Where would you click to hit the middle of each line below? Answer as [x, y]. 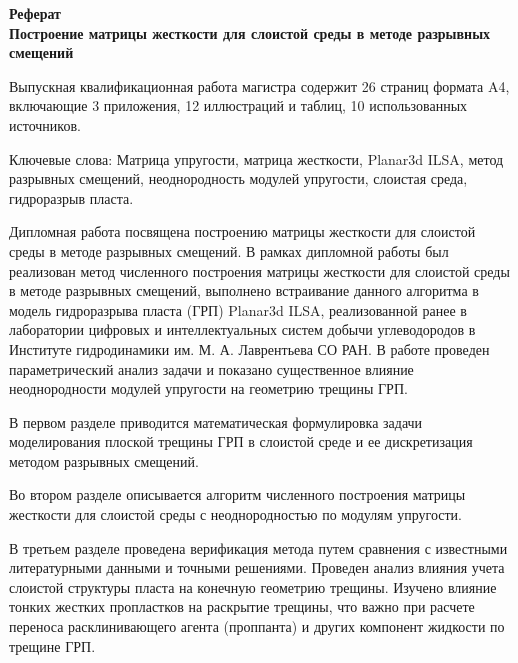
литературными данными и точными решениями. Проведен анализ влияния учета [257, 567]
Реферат [35, 13]
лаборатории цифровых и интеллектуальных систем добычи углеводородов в [242, 329]
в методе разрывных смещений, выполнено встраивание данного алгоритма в [244, 290]
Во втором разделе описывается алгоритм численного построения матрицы [237, 494]
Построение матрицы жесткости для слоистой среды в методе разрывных [250, 32]
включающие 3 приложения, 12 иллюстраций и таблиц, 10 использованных [238, 105]
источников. [45, 124]
